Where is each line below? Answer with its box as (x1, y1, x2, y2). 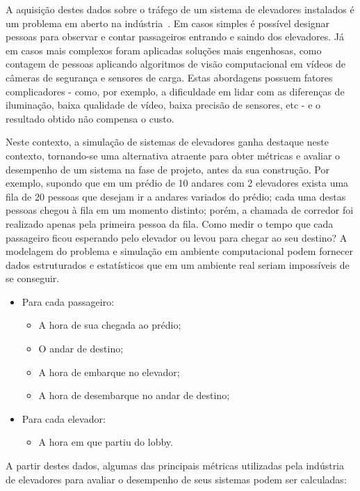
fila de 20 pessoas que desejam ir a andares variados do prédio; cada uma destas (6, 189, 346, 203)
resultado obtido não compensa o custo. (6, 111, 174, 125)
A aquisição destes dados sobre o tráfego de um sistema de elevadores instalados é (6, 2, 354, 16)
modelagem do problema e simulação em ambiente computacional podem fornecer (6, 244, 353, 258)
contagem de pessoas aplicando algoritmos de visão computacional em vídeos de (6, 56, 345, 71)
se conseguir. (6, 271, 60, 286)
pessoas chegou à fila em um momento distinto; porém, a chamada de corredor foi (6, 203, 354, 217)
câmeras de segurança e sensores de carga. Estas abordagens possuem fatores (6, 70, 333, 84)
